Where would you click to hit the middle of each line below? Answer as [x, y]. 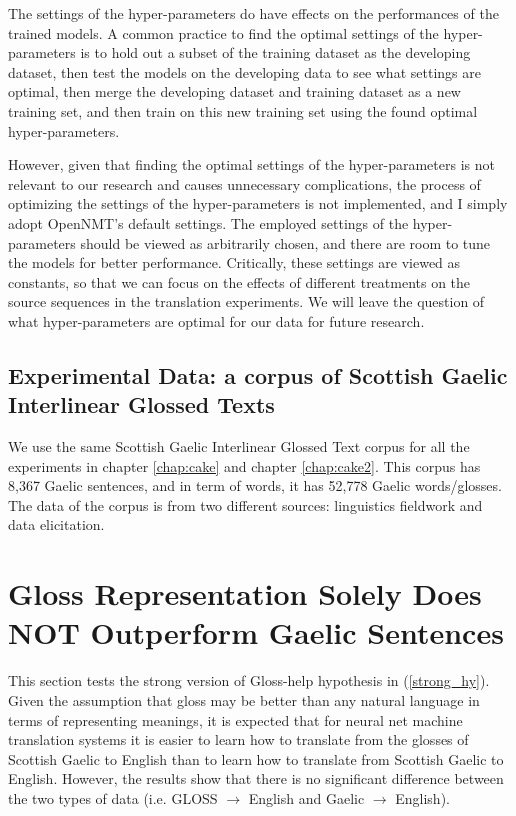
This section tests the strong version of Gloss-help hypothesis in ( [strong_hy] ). [249, 680]
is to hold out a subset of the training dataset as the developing [275, 52]
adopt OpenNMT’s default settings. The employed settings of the [208, 222]
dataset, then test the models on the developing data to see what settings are [244, 71]
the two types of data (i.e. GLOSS [113, 797]
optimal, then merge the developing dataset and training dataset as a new [234, 91]
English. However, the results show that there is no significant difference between [256, 778]
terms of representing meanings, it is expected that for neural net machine [235, 719]
